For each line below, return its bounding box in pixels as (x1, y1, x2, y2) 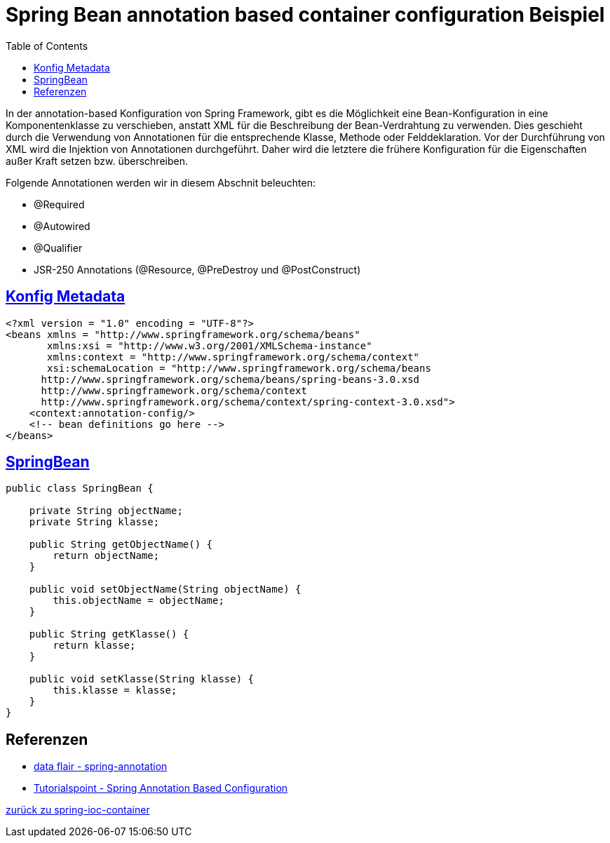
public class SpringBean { (6, 483, 154, 494)
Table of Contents (6, 39, 88, 52)
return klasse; (53, 640, 136, 652)
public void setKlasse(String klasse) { (29, 673, 255, 685)
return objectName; (53, 550, 160, 562)
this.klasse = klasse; (53, 684, 177, 696)
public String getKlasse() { (29, 628, 189, 640)
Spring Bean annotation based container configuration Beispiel (6, 3, 605, 27)
